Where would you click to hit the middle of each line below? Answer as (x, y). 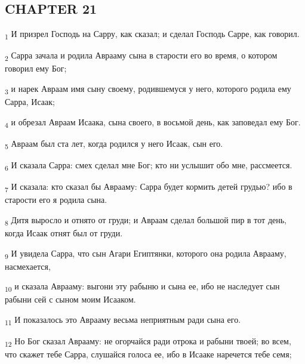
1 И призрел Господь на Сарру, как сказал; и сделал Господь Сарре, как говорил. (152, 34)
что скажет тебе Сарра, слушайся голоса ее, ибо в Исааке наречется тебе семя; (148, 354)
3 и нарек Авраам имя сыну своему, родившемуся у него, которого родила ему (148, 89)
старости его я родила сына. (56, 200)
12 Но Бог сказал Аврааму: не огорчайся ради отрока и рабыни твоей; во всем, (148, 342)
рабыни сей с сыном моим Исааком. (70, 299)
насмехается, (28, 266)
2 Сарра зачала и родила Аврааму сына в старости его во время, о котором (141, 56)
